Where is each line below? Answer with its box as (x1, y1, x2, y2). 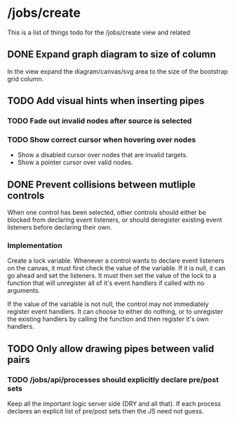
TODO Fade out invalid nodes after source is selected (7, 116, 192, 126)
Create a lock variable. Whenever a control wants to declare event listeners (7, 256, 224, 265)
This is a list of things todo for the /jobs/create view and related (7, 28, 191, 37)
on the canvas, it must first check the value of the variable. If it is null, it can (7, 264, 226, 272)
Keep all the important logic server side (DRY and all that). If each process (7, 400, 221, 408)
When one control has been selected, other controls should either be (7, 209, 206, 217)
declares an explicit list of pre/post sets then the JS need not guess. (7, 407, 204, 416)
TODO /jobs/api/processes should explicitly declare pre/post (7, 374, 219, 384)
